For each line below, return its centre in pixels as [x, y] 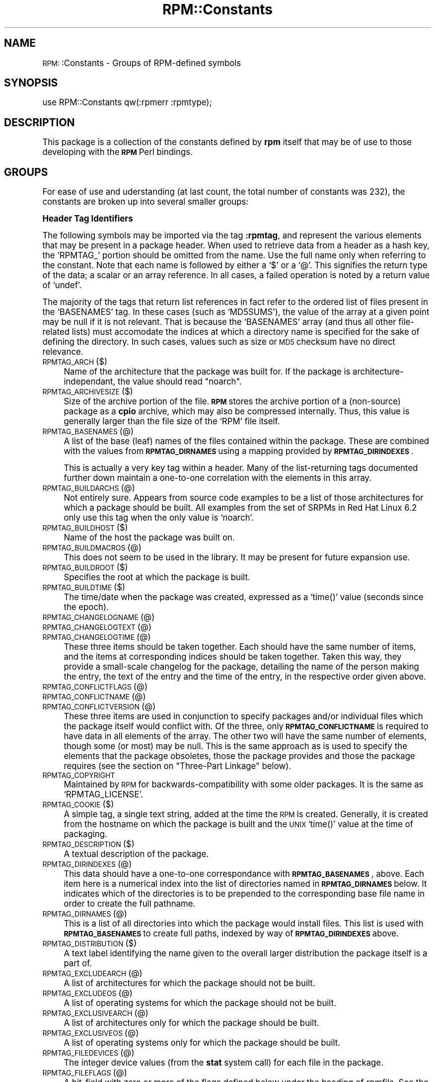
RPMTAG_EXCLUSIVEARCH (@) [95, 1013]
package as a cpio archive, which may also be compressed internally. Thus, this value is [237, 412]
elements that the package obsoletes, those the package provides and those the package [239, 756]
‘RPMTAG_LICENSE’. [103, 795]
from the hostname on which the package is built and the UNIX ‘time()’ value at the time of [239, 824]
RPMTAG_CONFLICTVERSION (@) [99, 707]
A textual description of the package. [136, 854]
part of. [78, 964]
